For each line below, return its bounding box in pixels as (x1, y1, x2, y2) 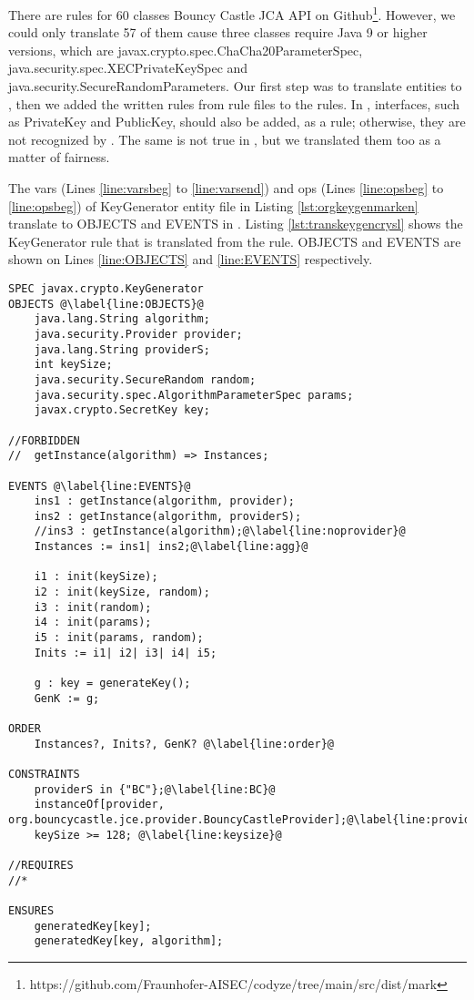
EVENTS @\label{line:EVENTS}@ (8, 479, 191, 493)
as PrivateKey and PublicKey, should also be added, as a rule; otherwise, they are (8, 112, 466, 131)
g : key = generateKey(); (34, 677, 191, 690)
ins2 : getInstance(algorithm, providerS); (34, 509, 302, 523)
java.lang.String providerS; (34, 342, 210, 356)
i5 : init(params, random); (34, 631, 204, 645)
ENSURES (8, 903, 55, 917)
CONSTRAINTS (8, 767, 80, 781)
